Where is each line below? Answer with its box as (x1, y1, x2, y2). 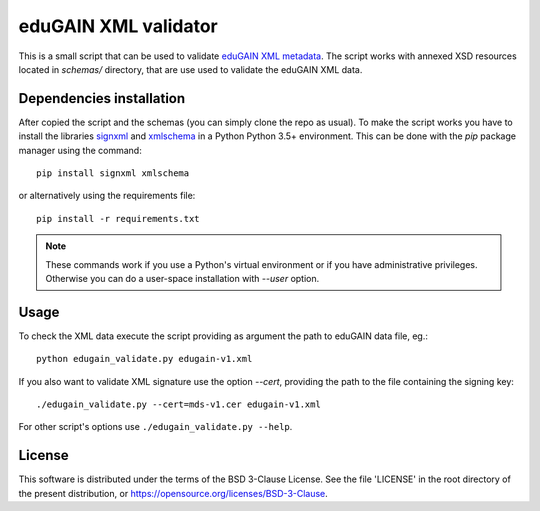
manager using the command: (18, 144, 142, 156)
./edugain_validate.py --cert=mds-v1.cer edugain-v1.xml (36, 399, 322, 410)
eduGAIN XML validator (18, 15, 219, 37)
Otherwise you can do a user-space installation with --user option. (45, 272, 320, 284)
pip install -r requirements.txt (36, 213, 200, 224)
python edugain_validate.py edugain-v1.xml (36, 353, 253, 365)
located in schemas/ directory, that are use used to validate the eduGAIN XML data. (18, 63, 363, 75)
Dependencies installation (18, 90, 186, 107)
